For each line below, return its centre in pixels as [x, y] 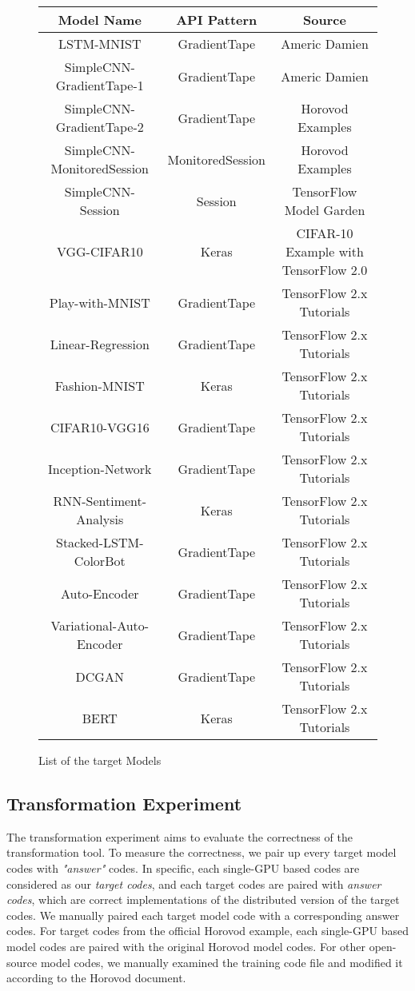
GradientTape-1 [100, 85]
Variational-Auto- [100, 625]
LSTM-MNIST [100, 44]
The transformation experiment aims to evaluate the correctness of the [180, 836]
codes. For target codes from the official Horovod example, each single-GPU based [207, 931]
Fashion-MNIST [100, 385]
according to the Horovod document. [96, 978]
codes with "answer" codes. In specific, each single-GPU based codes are [183, 868]
